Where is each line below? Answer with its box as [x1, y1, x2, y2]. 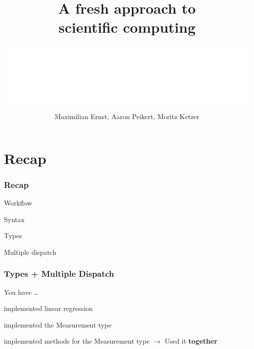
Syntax [4, 214, 25, 224]
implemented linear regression [4, 303, 93, 313]
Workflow [4, 198, 32, 208]
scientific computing [58, 17, 196, 37]
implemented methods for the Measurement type [4, 336, 150, 346]
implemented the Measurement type [4, 319, 112, 329]
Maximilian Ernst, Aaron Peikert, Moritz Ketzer [54, 111, 200, 122]
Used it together [165, 336, 217, 346]
